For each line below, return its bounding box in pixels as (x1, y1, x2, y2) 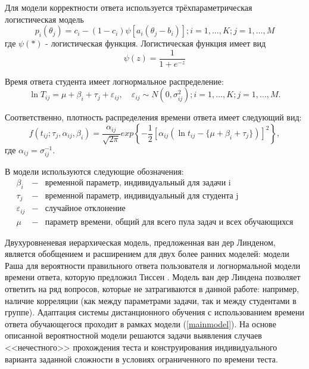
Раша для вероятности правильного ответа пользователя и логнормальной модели (5, 259, 301, 271)
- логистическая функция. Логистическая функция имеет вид (45, 37, 266, 49)
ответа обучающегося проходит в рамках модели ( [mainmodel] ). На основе (5, 317, 276, 330)
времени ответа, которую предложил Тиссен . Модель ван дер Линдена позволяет (5, 271, 301, 283)
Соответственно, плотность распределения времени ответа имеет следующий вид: (5, 111, 302, 123)
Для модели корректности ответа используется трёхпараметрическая (5, 1, 252, 13)
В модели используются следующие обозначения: (5, 165, 184, 178)
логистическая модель (5, 13, 84, 25)
